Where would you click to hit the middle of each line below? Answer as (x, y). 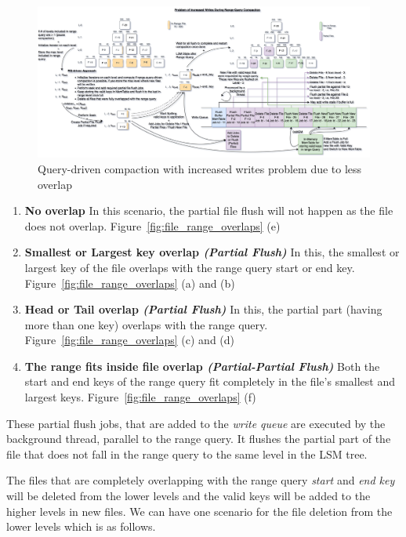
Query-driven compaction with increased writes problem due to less (200, 168)
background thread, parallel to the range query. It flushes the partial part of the (199, 439)
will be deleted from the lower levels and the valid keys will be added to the (188, 496)
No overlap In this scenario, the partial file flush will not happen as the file (209, 210)
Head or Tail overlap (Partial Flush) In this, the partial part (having (203, 309)
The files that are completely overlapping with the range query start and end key (201, 480)
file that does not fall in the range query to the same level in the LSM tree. (187, 454)
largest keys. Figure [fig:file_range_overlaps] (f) (140, 397)
